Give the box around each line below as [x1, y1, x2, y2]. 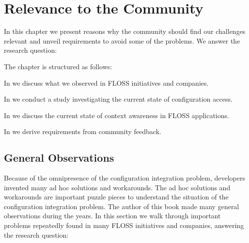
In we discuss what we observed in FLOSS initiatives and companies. [4, 77, 209, 88]
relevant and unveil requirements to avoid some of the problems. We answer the [4, 35, 240, 46]
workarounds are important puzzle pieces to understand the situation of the [4, 192, 229, 202]
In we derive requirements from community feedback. [4, 126, 161, 137]
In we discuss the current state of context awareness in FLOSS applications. [4, 110, 229, 120]
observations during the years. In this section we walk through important [4, 211, 221, 221]
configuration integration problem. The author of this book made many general [4, 201, 239, 211]
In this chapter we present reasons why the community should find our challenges [4, 26, 246, 36]
